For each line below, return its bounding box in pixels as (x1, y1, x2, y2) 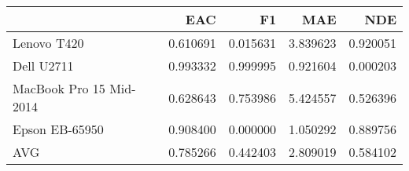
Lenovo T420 (13, 34, 84, 52)
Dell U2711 (13, 56, 74, 75)
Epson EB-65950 (13, 120, 104, 138)
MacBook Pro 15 (13, 79, 105, 97)
